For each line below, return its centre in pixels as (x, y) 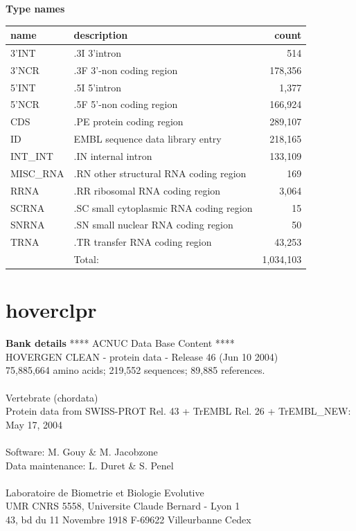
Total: (86, 259)
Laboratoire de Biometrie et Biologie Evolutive (105, 492)
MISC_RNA (37, 173)
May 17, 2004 (34, 424)
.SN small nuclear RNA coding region (153, 225)
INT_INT (32, 156)
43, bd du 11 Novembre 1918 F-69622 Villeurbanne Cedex (128, 519)
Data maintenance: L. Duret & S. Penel (90, 465)
